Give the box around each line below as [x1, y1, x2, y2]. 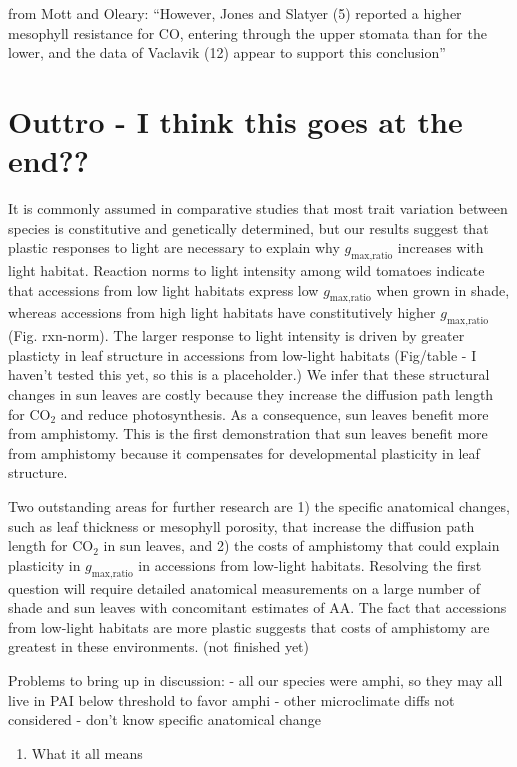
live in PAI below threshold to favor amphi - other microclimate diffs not [8, 689, 455, 710]
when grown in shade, [376, 279, 510, 300]
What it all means [31, 742, 143, 763]
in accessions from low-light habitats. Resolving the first [138, 554, 482, 575]
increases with [397, 237, 484, 258]
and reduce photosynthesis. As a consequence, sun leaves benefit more [60, 403, 489, 424]
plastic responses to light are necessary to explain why [8, 237, 340, 258]
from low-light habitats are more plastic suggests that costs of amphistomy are [8, 616, 490, 637]
